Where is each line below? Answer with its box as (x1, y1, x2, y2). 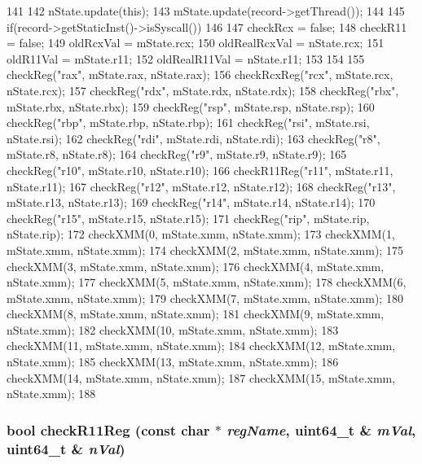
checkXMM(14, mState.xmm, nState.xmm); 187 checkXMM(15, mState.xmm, (7, 369, 396, 386)
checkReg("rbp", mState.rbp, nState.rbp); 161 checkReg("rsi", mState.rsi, (7, 114, 370, 131)
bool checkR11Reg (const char (7, 419, 210, 440)
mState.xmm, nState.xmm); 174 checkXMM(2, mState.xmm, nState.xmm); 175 (7, 241, 403, 258)
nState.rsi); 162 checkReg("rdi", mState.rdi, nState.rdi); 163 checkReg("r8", (7, 129, 380, 147)
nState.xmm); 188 (7, 385, 96, 402)
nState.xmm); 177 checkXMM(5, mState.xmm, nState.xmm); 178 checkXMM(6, (7, 274, 407, 291)
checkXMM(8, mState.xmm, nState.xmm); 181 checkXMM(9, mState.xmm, (7, 305, 385, 322)
